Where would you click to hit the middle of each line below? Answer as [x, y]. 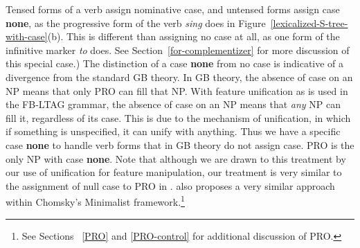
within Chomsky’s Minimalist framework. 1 [95, 201]
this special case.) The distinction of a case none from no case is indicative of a [175, 63]
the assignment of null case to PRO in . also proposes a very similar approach [170, 185]
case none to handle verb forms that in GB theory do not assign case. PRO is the [180, 144]
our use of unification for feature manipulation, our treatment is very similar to [174, 172]
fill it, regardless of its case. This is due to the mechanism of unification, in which [178, 117]
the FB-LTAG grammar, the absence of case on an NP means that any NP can [173, 104]
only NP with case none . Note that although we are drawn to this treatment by [176, 158]
